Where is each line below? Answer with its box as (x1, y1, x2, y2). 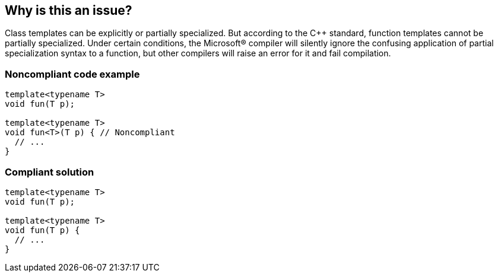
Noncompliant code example (5, 68, 140, 80)
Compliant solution (5, 165, 94, 178)
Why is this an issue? (5, 3, 132, 18)
